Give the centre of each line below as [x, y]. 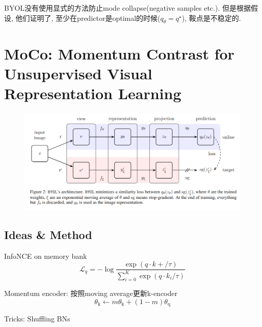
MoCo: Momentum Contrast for [119, 53]
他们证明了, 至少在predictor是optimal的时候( [88, 18]
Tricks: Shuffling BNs [37, 319]
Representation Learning [93, 93]
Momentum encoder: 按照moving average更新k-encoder [91, 293]
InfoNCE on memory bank [46, 256]
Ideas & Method [48, 234]
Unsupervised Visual [78, 73]
